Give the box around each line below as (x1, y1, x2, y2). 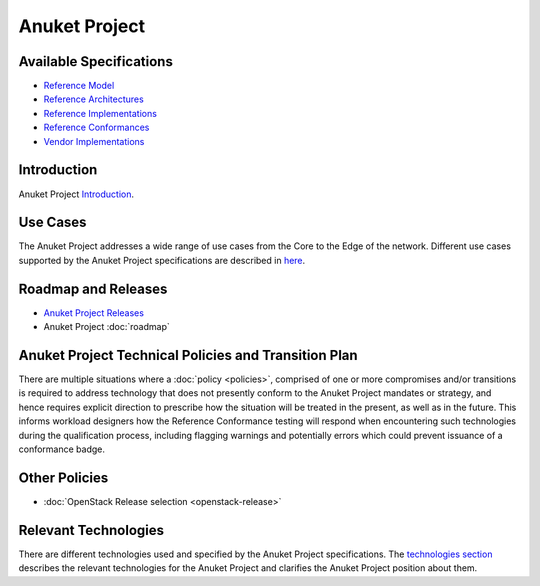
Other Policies (18, 469, 109, 486)
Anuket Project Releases (43, 306, 145, 319)
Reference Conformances (43, 121, 150, 134)
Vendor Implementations (43, 135, 145, 147)
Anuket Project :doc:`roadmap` (43, 321, 170, 333)
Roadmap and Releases (18, 280, 168, 297)
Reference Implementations (43, 107, 157, 119)
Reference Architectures (43, 93, 144, 105)
